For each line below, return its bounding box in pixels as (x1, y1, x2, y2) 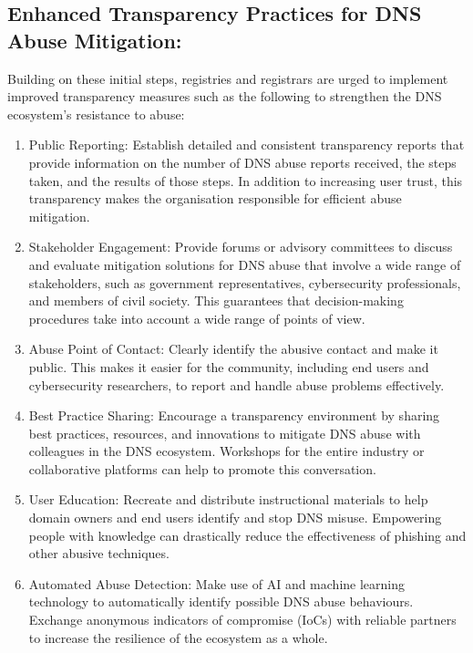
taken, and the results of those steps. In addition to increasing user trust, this (28, 171, 463, 190)
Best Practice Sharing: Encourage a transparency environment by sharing (28, 406, 440, 425)
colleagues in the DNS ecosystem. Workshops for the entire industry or (28, 441, 425, 461)
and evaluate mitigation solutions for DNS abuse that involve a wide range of (28, 254, 461, 274)
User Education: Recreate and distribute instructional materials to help (28, 490, 428, 509)
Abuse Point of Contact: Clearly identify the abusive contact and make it (28, 339, 438, 358)
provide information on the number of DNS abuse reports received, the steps (28, 152, 457, 171)
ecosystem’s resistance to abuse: (7, 104, 185, 123)
